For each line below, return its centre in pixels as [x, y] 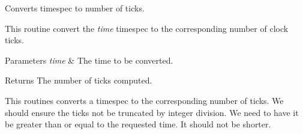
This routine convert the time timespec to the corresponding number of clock [147, 28]
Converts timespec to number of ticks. [75, 8]
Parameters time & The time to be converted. [89, 60]
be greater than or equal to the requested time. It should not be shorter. [138, 124]
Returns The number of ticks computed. [79, 80]
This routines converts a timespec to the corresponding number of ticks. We [144, 100]
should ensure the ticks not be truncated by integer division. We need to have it [152, 112]
